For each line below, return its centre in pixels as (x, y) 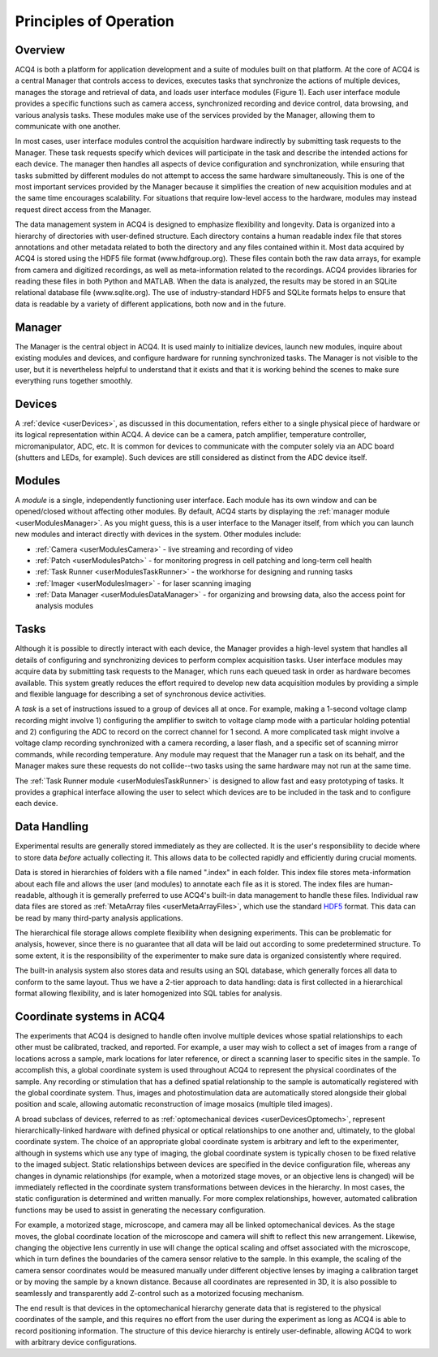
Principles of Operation (94, 21)
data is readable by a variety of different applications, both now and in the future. (150, 304)
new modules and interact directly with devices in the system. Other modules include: (158, 534)
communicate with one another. (68, 127)
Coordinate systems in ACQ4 (90, 1016)
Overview (40, 50)
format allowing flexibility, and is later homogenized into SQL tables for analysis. (149, 993)
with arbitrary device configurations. (76, 1342)
